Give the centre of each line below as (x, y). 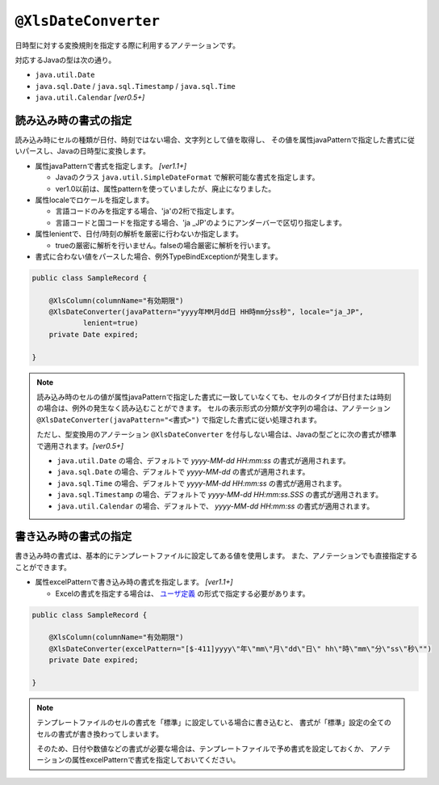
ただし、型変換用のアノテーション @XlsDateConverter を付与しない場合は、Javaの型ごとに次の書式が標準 (217, 435)
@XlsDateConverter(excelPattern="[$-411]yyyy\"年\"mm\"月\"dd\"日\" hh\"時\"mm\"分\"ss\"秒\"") (240, 648)
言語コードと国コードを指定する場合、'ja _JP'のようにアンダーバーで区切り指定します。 (201, 222)
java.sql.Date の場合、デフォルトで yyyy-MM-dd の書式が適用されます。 (183, 472)
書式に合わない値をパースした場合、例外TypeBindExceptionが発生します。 (159, 256)
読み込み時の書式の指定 (73, 120)
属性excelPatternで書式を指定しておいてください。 (156, 760)
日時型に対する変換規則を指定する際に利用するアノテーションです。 (128, 45)
